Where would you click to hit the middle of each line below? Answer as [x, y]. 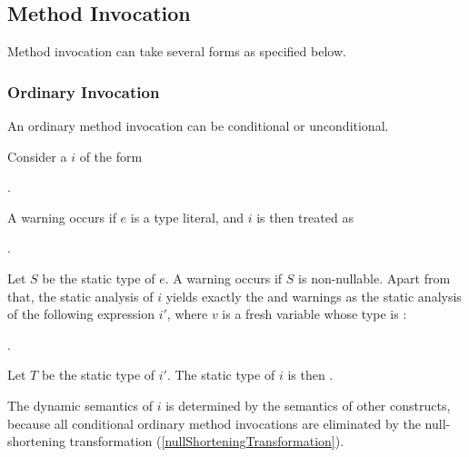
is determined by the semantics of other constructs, [308, 405]
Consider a [37, 156]
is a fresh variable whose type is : [314, 314]
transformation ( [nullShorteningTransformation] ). [207, 441]
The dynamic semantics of [80, 405]
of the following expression [81, 314]
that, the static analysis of [80, 296]
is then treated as [305, 217]
